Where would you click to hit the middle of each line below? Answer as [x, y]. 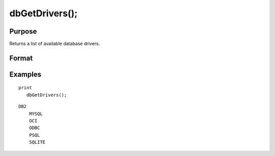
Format [21, 58]
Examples [25, 74]
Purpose [23, 31]
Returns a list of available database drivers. [55, 44]
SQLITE [37, 142]
